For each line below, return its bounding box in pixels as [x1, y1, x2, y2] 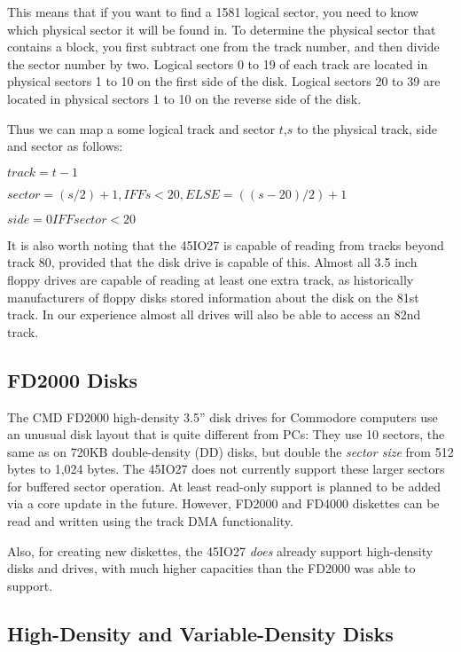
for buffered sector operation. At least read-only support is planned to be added [7, 476, 441, 495]
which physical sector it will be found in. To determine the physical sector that [7, 20, 436, 38]
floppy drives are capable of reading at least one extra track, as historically [7, 270, 414, 288]
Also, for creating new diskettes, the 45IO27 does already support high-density [7, 541, 434, 560]
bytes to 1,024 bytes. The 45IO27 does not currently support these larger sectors [7, 460, 445, 478]
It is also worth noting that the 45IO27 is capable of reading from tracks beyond [7, 235, 444, 254]
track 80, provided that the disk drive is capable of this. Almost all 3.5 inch [7, 253, 418, 271]
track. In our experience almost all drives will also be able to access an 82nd [7, 305, 421, 324]
